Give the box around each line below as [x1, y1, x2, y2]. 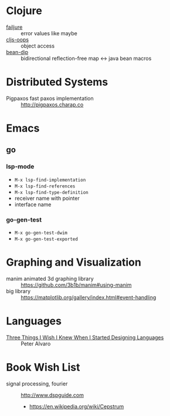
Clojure [6, 4, 42, 18]
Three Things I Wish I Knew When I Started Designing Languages [6, 334, 164, 341]
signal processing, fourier [6, 380, 68, 387]
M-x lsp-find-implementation [14, 177, 86, 183]
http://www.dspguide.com [21, 391, 84, 398]
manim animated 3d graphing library [6, 275, 94, 282]
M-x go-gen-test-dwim [14, 230, 67, 236]
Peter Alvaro [21, 340, 51, 347]
